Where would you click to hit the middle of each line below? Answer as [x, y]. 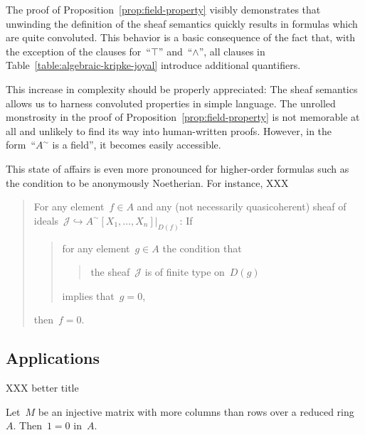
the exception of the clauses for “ [78, 51]
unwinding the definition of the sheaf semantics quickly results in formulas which [182, 23]
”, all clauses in [232, 51]
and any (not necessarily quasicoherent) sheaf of [242, 206]
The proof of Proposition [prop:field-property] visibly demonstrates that [163, 9]
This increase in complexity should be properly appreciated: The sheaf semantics [182, 88]
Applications [53, 358]
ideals [46, 220]
